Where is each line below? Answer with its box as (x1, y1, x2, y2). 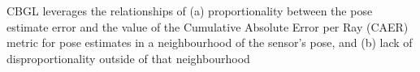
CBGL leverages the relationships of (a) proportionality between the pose (6, 2, 373, 19)
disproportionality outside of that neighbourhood (6, 49, 250, 66)
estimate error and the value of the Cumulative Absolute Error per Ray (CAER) (6, 18, 409, 35)
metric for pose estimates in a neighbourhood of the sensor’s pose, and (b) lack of (6, 34, 413, 51)
